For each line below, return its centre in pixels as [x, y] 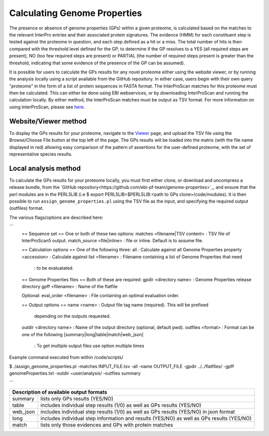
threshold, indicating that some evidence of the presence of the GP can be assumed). [97, 63]
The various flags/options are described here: [56, 217]
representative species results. [41, 154]
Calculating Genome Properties [75, 13]
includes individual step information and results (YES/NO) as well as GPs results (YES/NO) [146, 419]
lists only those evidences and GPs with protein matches [107, 425]
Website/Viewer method [48, 121]
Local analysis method [45, 168]
